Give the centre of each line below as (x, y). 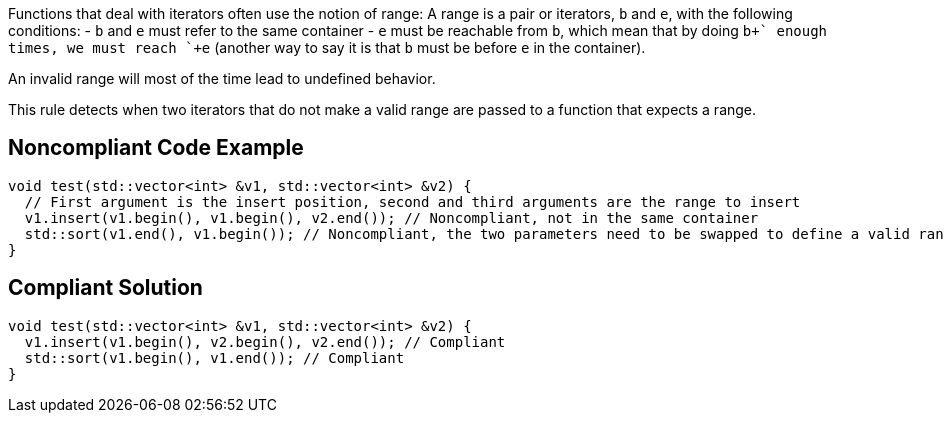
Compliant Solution (105, 288)
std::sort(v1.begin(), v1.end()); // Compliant (214, 357)
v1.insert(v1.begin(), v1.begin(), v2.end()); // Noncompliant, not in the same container (391, 217)
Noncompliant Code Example (156, 148)
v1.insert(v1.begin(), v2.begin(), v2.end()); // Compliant (265, 341)
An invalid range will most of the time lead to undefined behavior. (222, 78)
